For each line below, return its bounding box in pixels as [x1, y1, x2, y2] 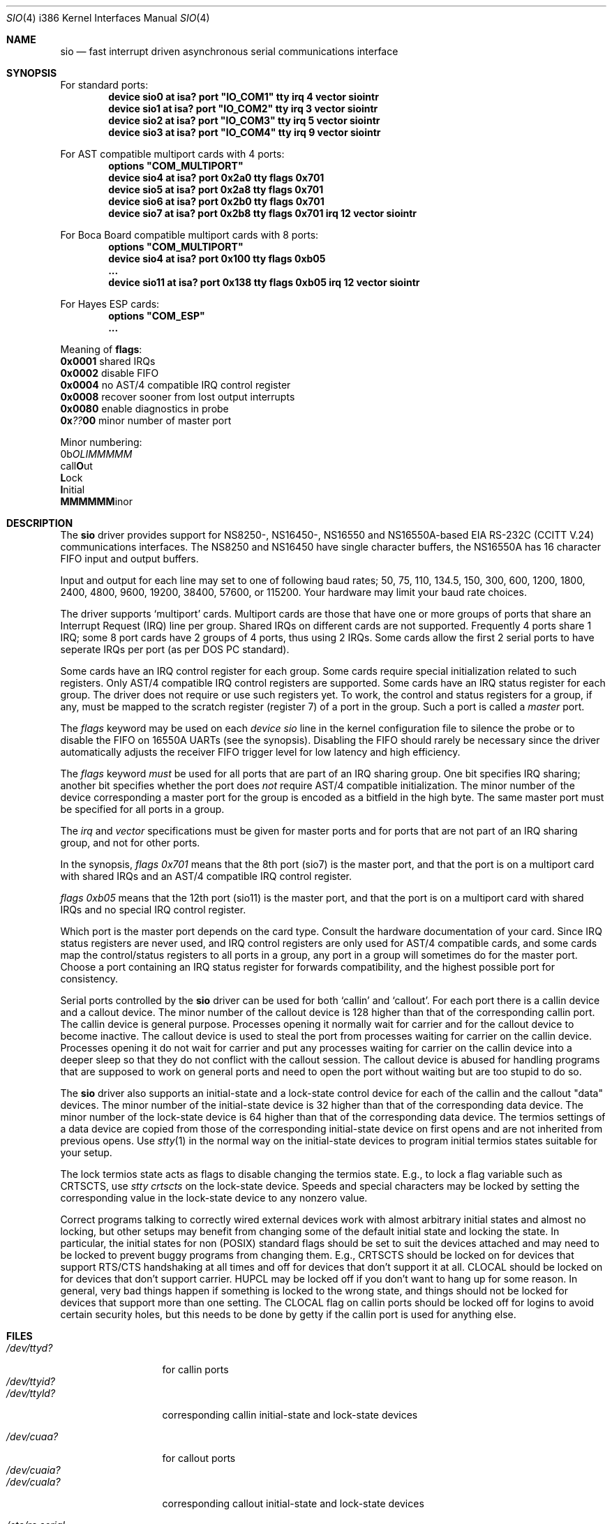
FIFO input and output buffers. [60, 553, 199, 565]
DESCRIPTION [6, 517, 73, 529]
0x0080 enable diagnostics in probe [60, 403, 229, 414]
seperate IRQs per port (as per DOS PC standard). [60, 643, 290, 655]
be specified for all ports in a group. [60, 803, 225, 815]
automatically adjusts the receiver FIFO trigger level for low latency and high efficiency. [60, 746, 461, 758]
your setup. [60, 1146, 112, 1158]
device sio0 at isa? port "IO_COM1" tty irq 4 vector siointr [108, 91, 379, 103]
